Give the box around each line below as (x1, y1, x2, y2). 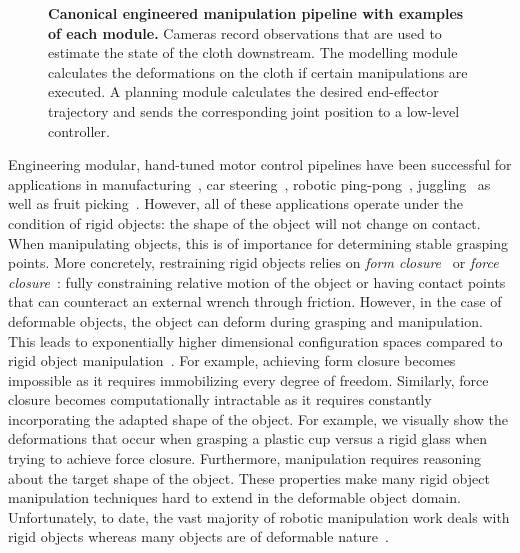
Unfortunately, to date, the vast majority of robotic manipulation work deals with (8, 506, 510, 527)
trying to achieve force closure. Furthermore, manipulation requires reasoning (8, 448, 481, 469)
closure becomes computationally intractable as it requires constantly (8, 389, 432, 410)
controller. (48, 120, 110, 141)
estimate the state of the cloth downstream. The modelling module (48, 42, 458, 63)
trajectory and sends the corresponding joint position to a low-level (48, 100, 460, 121)
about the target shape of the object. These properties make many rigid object (8, 467, 490, 488)
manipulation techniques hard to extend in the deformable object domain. (8, 487, 461, 508)
